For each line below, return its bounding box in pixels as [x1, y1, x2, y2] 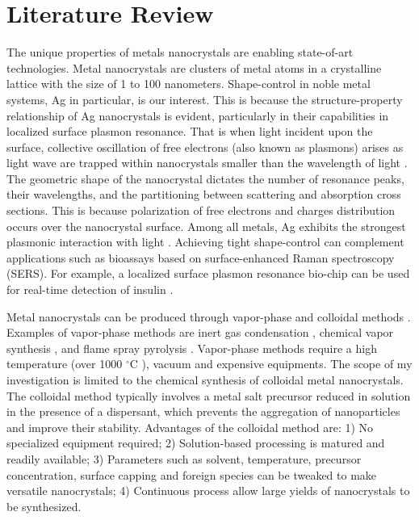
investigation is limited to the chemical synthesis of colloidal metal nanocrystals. [6, 371, 404, 388]
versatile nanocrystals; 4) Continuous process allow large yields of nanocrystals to [6, 482, 410, 499]
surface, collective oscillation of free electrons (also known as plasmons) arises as [6, 138, 404, 155]
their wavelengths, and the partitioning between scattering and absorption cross [6, 186, 401, 203]
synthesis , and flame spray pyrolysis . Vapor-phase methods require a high [6, 339, 377, 356]
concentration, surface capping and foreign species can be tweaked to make [6, 466, 377, 483]
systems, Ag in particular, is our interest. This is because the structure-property [6, 90, 403, 107]
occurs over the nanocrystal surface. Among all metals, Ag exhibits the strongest [6, 217, 406, 234]
